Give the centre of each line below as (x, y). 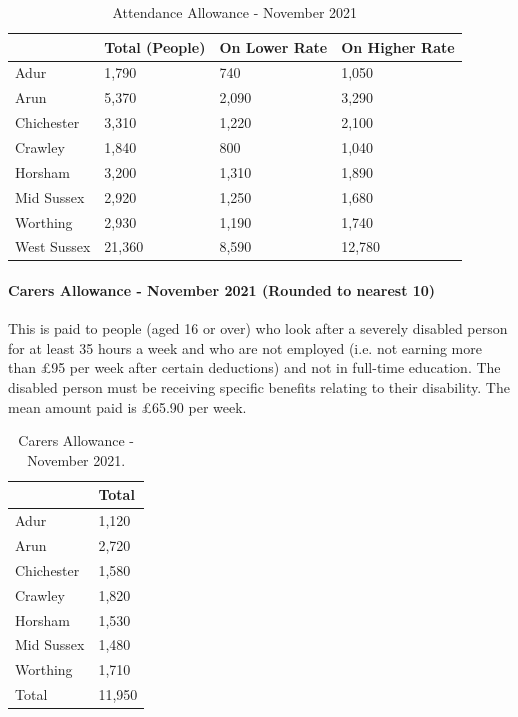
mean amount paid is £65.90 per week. (127, 406)
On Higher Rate (398, 46)
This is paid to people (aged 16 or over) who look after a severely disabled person (258, 328)
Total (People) (155, 46)
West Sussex (53, 246)
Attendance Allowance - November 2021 (235, 12)
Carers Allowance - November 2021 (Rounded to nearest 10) (222, 290)
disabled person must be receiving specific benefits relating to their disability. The (259, 387)
